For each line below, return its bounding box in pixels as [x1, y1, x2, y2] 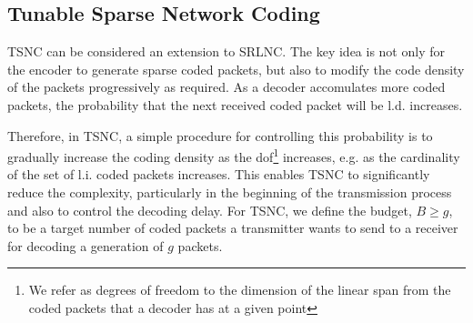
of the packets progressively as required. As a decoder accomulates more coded [7, 77, 446, 96]
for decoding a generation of [7, 236, 164, 255]
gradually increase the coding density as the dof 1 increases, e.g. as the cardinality [7, 145, 460, 166]
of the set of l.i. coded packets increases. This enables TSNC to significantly [7, 165, 430, 184]
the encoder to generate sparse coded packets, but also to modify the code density [7, 59, 465, 78]
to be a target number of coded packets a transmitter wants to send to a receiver [7, 218, 458, 237]
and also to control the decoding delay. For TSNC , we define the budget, [7, 200, 412, 219]
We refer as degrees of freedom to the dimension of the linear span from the [28, 280, 451, 299]
